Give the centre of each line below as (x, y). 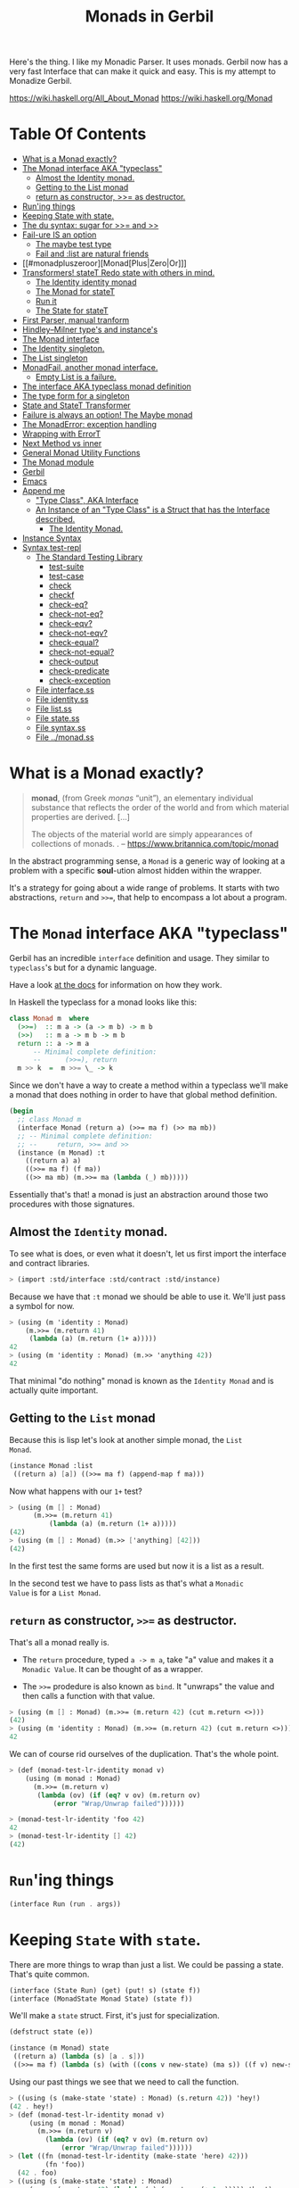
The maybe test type (73, 244)
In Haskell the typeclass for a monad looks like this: (103, 1002)
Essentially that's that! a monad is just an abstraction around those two (139, 1194)
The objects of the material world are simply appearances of (142, 834)
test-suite (66, 567)
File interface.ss (65, 690)
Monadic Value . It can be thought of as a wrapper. (112, 1669)
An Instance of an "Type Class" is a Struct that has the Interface (153, 510)
